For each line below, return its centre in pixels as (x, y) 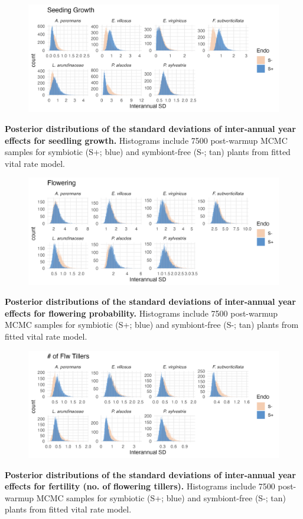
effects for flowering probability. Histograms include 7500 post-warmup (141, 313)
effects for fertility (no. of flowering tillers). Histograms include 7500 (140, 486)
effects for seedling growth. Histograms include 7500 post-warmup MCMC (146, 140)
